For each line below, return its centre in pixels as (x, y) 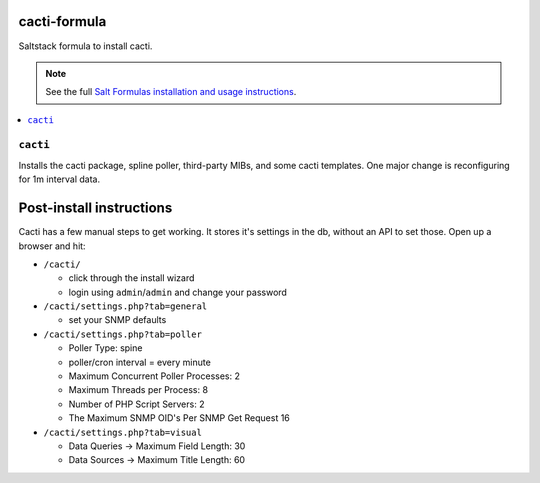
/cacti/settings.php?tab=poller (122, 334)
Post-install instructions (95, 208)
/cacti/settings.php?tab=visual (122, 432)
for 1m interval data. (59, 179)
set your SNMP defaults (117, 320)
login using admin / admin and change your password (177, 292)
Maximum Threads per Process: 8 (138, 390)
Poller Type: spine (105, 348)
